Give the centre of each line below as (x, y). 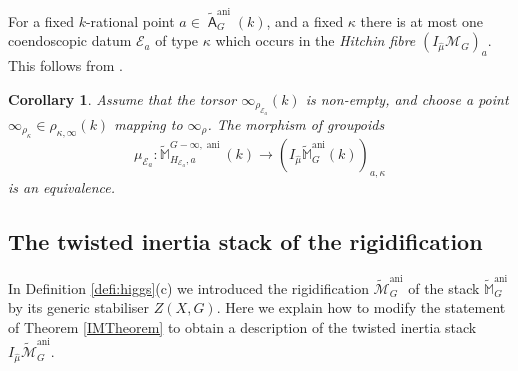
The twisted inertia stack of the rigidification (245, 241)
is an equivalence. (62, 187)
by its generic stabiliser (79, 307)
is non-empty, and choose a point (407, 98)
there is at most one (421, 20)
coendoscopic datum (70, 40)
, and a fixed (305, 20)
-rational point (130, 20)
